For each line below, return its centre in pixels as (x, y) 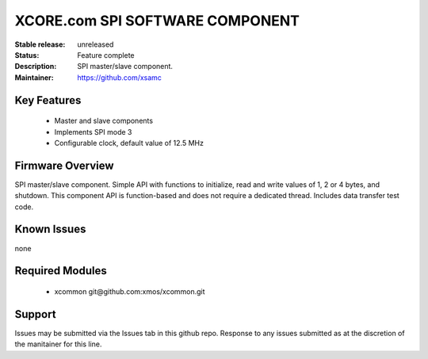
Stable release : (40, 44)
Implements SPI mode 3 (93, 132)
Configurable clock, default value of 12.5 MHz (129, 143)
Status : (27, 55)
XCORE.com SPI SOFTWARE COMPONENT (157, 21)
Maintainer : (34, 77)
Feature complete (106, 55)
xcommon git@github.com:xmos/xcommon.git (130, 291)
